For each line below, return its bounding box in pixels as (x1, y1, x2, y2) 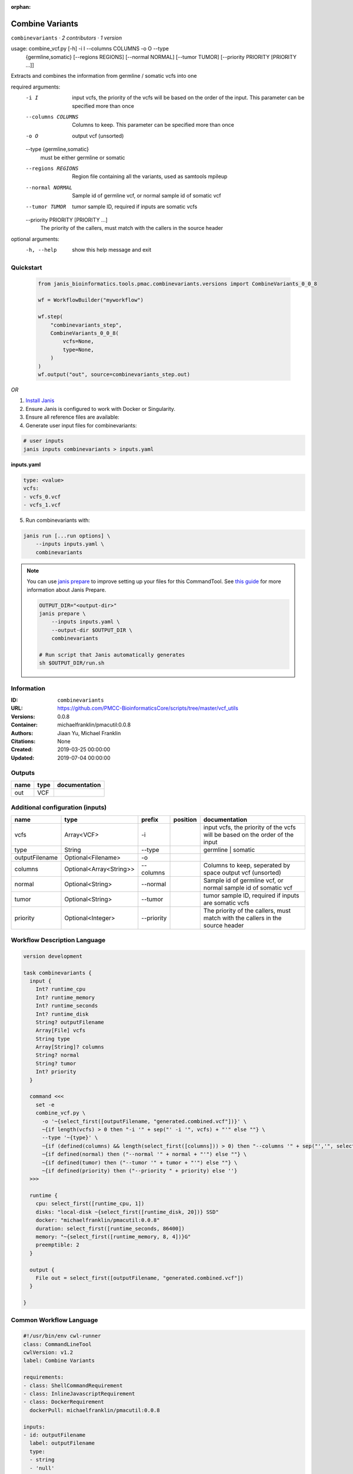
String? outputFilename (35, 1019, 104, 1025)
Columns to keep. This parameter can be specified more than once (72, 121, 235, 129)
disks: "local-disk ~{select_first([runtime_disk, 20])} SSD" (35, 1209, 219, 1215)
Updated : (11, 754, 35, 761)
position (173, 815, 197, 824)
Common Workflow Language (11, 1315, 98, 1324)
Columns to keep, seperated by (203, 861, 291, 869)
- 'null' (29, 1465, 55, 1471)
